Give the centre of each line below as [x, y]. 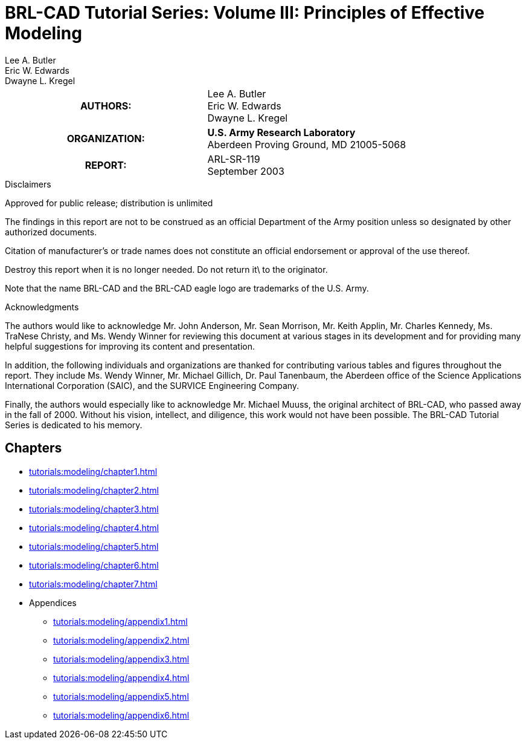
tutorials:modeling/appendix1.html [120, 621]
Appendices [53, 602]
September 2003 [246, 171]
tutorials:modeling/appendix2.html [121, 640]
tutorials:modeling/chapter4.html [94, 527]
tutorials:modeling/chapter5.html [94, 546]
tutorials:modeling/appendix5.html [121, 696]
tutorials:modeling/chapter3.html [94, 509]
